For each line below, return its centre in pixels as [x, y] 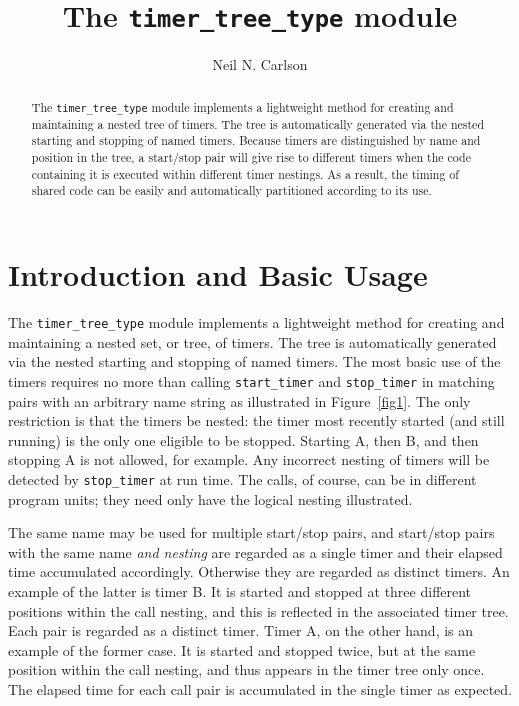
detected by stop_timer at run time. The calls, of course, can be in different [242, 478]
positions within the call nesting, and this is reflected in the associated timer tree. [258, 610]
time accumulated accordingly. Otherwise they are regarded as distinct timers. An [259, 571]
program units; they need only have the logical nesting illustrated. [210, 498]
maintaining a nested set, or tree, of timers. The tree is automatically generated [252, 341]
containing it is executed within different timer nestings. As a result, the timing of [245, 173]
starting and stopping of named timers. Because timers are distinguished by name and [256, 140]
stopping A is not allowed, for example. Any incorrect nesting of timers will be [249, 459]
